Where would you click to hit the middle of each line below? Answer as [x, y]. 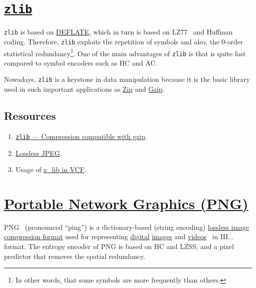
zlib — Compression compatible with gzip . [81, 136]
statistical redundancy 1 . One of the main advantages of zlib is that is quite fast [125, 52]
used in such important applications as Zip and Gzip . [84, 89]
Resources [30, 116]
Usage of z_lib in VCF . [51, 169]
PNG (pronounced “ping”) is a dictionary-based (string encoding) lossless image [127, 227]
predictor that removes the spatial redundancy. [75, 256]
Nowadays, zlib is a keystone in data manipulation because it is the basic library [127, 79]
